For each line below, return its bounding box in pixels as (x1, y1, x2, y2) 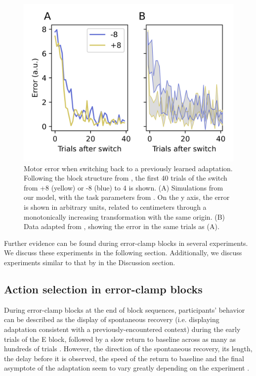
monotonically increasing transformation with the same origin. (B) (24, 211, 225, 222)
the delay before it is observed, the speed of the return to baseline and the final (4, 353, 244, 363)
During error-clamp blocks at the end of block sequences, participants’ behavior (4, 304, 245, 315)
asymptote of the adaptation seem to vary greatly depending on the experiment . (4, 363, 250, 373)
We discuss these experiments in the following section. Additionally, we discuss (4, 247, 242, 258)
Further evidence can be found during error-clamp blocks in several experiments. (4, 237, 248, 248)
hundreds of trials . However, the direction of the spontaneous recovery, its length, (4, 343, 253, 354)
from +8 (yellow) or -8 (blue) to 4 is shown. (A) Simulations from (24, 182, 223, 192)
